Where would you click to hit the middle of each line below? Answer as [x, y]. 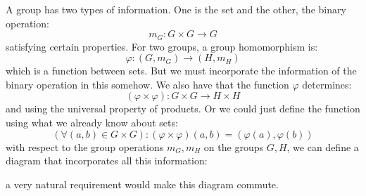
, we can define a [323, 146]
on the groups [233, 146]
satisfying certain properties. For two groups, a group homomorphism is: [162, 46]
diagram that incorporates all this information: [107, 161]
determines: [327, 84]
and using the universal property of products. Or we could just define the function [183, 109]
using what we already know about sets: [92, 123]
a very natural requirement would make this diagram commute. [142, 184]
